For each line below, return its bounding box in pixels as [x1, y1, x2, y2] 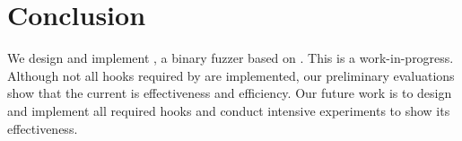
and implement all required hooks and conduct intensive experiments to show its [7, 101, 450, 119]
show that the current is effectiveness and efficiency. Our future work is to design [7, 84, 452, 102]
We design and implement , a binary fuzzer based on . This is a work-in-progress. [7, 48, 454, 67]
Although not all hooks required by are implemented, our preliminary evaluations [7, 66, 455, 84]
